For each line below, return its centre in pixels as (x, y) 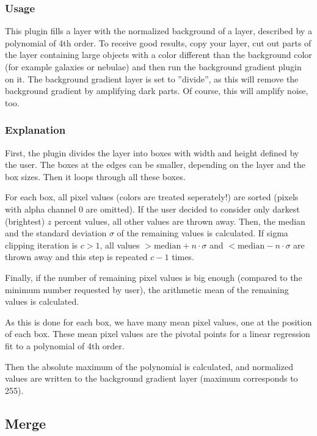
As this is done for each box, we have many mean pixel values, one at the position (158, 322)
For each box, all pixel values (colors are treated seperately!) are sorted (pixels (152, 197)
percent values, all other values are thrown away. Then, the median (180, 221)
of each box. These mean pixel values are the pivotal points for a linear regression (158, 334)
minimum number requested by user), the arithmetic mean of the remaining (147, 289)
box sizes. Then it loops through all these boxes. (95, 176)
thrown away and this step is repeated (76, 257)
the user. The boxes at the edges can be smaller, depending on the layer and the (155, 165)
